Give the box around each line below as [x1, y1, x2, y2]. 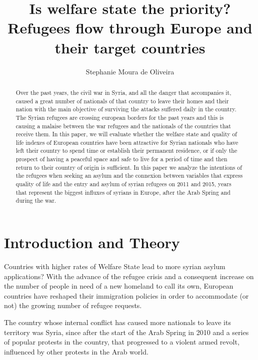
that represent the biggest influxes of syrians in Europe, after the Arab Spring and [15, 188, 230, 196]
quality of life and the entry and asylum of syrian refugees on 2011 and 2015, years [15, 180, 231, 188]
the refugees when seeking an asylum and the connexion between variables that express [15, 171, 243, 180]
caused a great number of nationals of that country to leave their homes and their [15, 96, 229, 105]
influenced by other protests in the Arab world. [4, 346, 148, 357]
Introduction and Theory [4, 232, 180, 253]
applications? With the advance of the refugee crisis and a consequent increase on [4, 271, 254, 281]
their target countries [54, 37, 205, 57]
